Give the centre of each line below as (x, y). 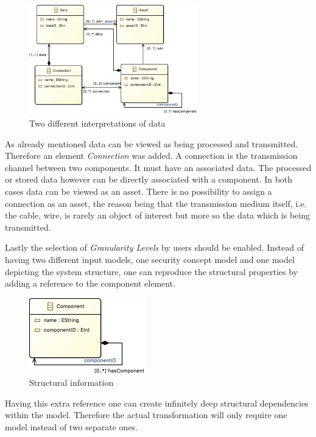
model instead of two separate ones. (72, 426)
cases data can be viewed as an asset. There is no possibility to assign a (139, 191)
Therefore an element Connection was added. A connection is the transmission (151, 156)
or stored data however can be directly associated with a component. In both (149, 179)
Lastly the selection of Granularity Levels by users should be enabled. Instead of (154, 247)
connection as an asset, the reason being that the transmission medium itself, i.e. (156, 203)
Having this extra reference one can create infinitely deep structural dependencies (157, 403)
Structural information (72, 383)
